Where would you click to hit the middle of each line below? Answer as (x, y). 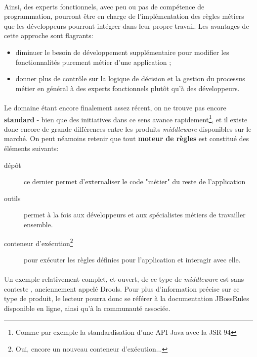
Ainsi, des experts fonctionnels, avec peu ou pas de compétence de (104, 6)
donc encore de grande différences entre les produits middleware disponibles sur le (128, 128)
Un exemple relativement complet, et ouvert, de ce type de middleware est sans (124, 279)
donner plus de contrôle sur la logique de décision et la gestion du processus (130, 78)
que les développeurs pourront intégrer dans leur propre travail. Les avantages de (127, 25)
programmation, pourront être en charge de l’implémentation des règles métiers (124, 16)
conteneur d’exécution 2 (39, 242)
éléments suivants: (31, 148)
